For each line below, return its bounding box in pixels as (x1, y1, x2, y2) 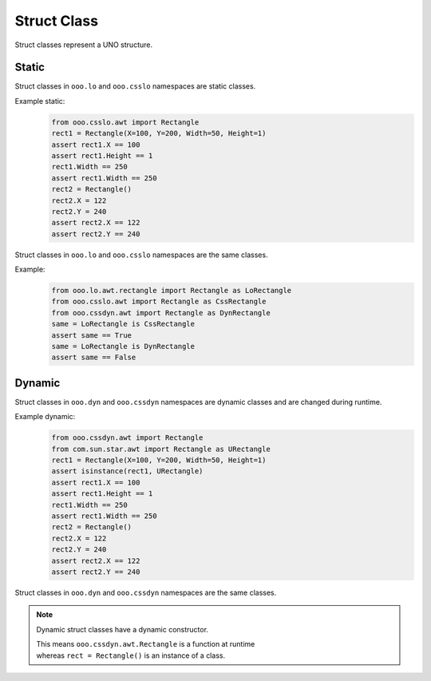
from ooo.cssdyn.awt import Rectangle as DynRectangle (51, 308, 271, 317)
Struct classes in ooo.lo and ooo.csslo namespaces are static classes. (14, 81, 256, 91)
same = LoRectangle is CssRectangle (51, 319, 196, 329)
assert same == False (51, 353, 136, 362)
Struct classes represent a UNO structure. (14, 40, 153, 49)
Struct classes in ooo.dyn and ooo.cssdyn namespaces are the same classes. (14, 588, 277, 597)
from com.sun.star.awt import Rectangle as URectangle (51, 444, 271, 453)
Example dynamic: (14, 412, 76, 422)
